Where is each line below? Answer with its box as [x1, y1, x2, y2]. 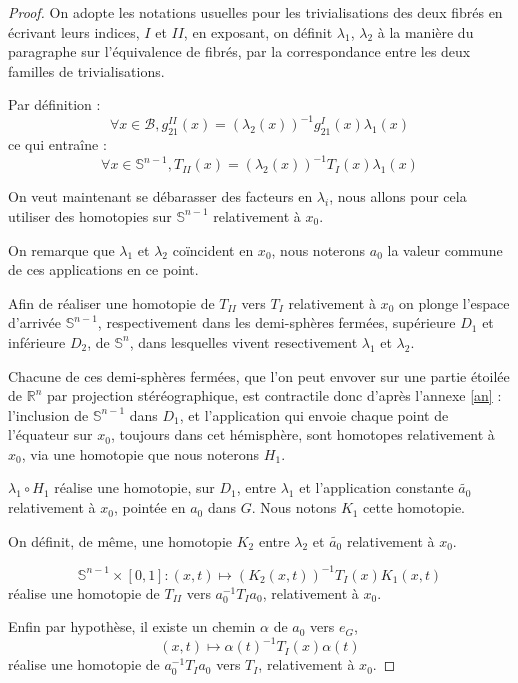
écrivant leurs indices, [8, 21, 140, 42]
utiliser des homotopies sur [8, 205, 172, 226]
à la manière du [377, 21, 474, 42]
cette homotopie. [363, 497, 465, 518]
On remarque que [8, 239, 115, 260]
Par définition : [8, 94, 101, 115]
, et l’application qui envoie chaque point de [179, 404, 449, 425]
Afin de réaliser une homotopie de [8, 292, 215, 313]
